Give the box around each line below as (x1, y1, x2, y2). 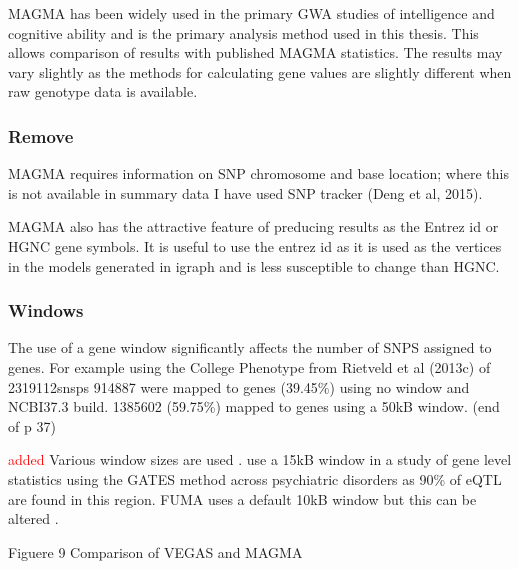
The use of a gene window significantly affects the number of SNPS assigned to (8, 337, 492, 358)
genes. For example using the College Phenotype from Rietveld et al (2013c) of (8, 356, 491, 377)
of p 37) (8, 415, 56, 436)
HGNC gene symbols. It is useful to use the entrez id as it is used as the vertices (8, 235, 502, 256)
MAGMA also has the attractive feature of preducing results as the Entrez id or (8, 216, 499, 237)
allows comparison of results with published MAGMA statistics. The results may (8, 42, 503, 63)
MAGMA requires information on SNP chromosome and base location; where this (8, 163, 509, 184)
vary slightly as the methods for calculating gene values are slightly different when (8, 61, 512, 82)
